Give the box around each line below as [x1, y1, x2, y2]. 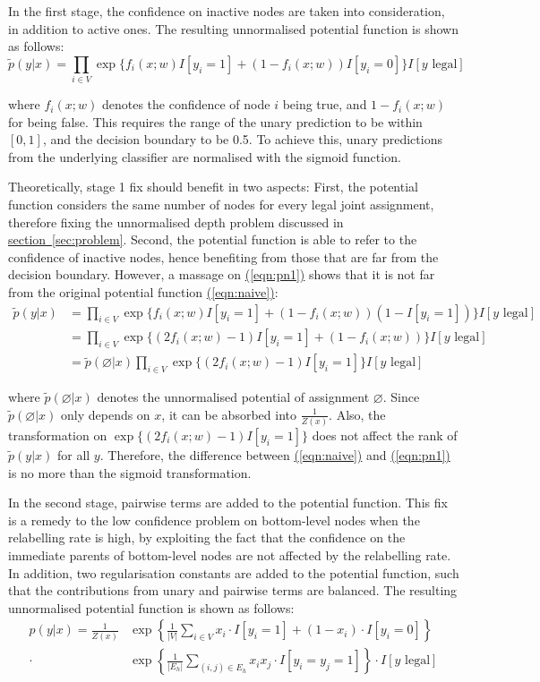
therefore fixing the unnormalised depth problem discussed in [8, 212, 344, 231]
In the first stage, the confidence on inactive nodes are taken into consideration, [8, 2, 445, 20]
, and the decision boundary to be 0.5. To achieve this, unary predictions [42, 130, 442, 149]
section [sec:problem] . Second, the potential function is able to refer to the [8, 230, 417, 249]
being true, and [282, 95, 367, 114]
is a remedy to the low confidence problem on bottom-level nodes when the [8, 510, 420, 529]
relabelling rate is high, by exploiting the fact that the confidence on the [8, 528, 406, 547]
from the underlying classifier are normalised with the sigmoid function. [8, 147, 401, 166]
